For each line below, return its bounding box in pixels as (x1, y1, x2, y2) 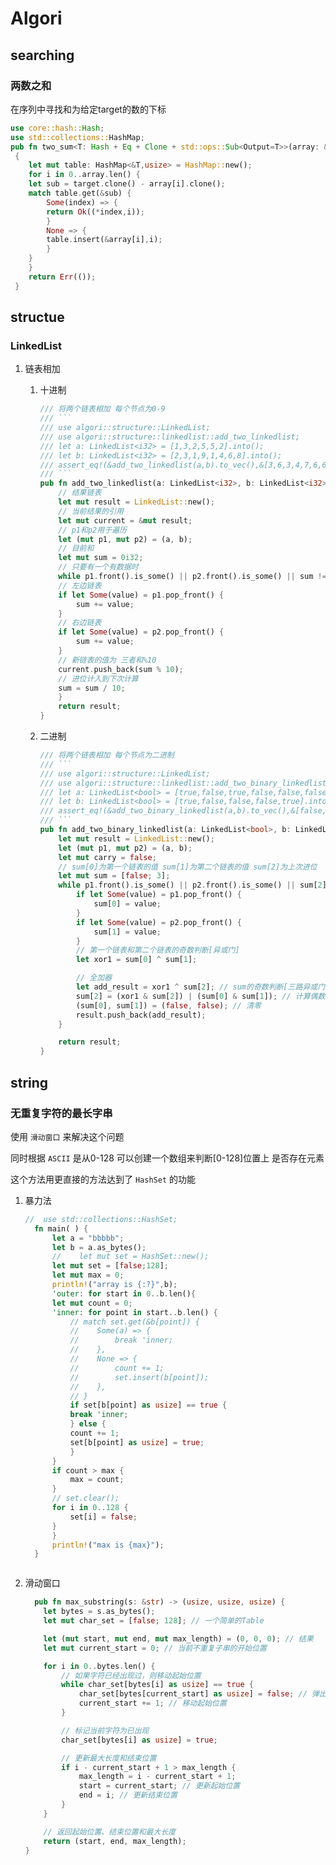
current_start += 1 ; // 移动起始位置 (78, 1698, 227, 1709)
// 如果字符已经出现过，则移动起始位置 (61, 1670, 202, 1681)
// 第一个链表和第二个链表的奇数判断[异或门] (75, 945, 240, 956)
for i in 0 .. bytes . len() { (43, 1661, 156, 1671)
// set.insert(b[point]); (69, 1372, 210, 1382)
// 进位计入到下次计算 (58, 673, 139, 684)
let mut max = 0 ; (51, 1270, 125, 1281)
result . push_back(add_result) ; (75, 1010, 207, 1020)
